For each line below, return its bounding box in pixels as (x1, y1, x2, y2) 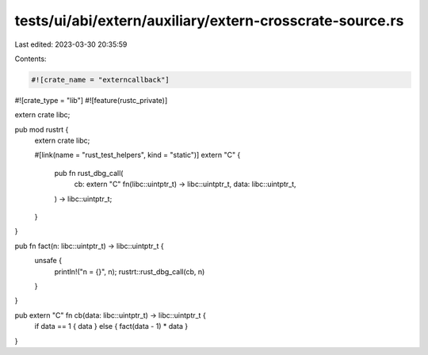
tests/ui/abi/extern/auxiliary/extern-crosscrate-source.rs (14, 12, 404, 29)
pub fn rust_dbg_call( (54, 168, 124, 177)
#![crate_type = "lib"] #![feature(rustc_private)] (14, 95, 168, 105)
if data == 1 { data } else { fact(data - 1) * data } (34, 322, 189, 331)
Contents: (14, 54, 47, 63)
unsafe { (34, 256, 63, 265)
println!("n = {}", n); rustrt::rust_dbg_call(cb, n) (54, 266, 205, 277)
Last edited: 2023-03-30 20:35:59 (14, 40, 128, 49)
